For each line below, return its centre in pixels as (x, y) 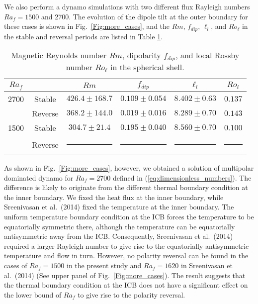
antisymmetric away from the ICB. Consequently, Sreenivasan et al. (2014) (119, 236)
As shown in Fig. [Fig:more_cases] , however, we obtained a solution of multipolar (129, 168)
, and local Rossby (208, 55)
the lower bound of (33, 294)
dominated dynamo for (39, 177)
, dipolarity (141, 55)
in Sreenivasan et (207, 265)
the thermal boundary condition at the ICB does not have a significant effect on (126, 285)
